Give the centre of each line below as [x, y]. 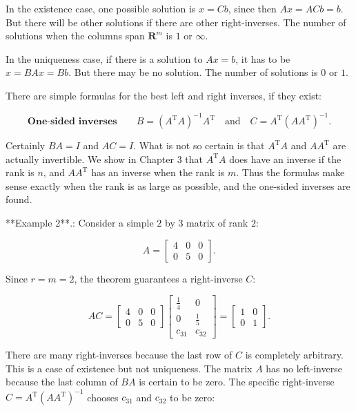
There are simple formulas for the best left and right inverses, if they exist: [164, 95]
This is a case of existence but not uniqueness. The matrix [129, 368]
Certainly [26, 145]
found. [19, 199]
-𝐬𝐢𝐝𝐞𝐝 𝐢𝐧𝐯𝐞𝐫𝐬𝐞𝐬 [82, 122]
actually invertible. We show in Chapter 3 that [105, 159]
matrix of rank [217, 223]
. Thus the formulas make [290, 172]
